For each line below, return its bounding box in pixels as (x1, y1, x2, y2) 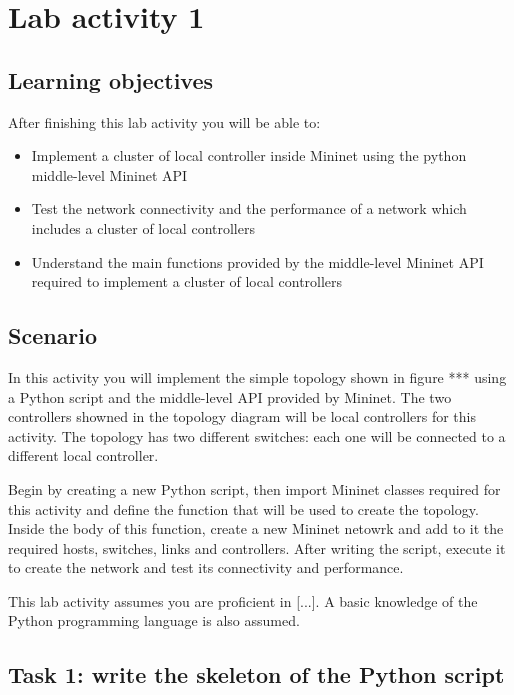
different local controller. (8, 445, 159, 466)
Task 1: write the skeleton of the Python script (8, 659, 505, 690)
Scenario (8, 320, 98, 351)
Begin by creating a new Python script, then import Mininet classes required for (8, 478, 501, 499)
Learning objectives (8, 64, 214, 95)
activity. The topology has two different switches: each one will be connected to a (8, 425, 506, 446)
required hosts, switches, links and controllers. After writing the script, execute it (8, 537, 506, 558)
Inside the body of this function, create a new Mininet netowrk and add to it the (8, 518, 504, 539)
